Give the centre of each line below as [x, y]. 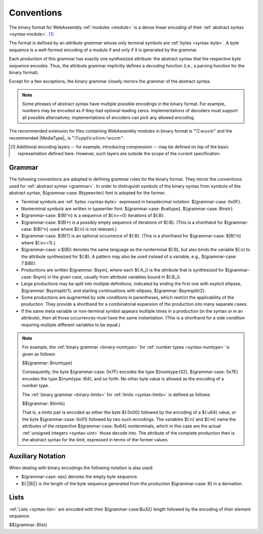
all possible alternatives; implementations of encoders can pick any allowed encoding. [109, 118]
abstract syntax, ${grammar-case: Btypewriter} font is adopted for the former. [87, 193]
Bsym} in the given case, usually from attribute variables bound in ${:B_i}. [107, 277]
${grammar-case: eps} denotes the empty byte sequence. [80, 477]
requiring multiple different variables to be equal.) [71, 325]
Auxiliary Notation [37, 456]
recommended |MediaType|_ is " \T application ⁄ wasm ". [66, 138]
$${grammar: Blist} [28, 525]
